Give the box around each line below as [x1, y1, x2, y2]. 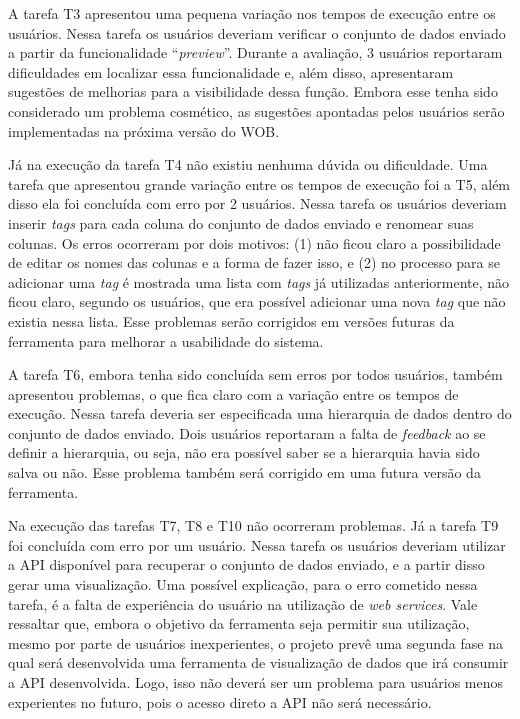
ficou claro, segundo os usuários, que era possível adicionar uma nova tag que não [8, 291, 506, 312]
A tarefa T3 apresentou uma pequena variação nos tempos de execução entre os [8, 3, 496, 23]
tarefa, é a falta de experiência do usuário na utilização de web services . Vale [8, 593, 478, 614]
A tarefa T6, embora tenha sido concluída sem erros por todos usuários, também [8, 364, 503, 385]
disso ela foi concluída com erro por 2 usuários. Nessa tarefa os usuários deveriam [8, 193, 507, 214]
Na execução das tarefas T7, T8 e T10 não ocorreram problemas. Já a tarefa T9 [8, 515, 499, 536]
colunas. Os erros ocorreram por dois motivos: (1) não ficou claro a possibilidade [8, 232, 501, 253]
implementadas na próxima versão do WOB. [8, 120, 280, 141]
